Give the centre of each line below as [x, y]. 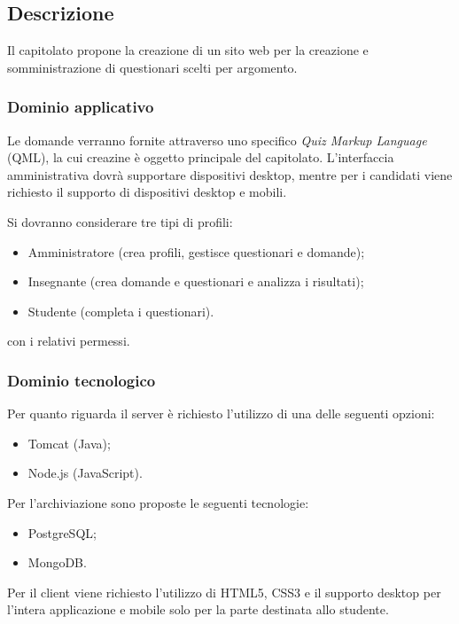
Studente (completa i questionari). [121, 311]
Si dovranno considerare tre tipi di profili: [120, 221]
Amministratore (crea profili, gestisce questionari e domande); [196, 251]
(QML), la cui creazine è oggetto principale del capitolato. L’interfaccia [201, 157]
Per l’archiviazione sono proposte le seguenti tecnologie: [158, 502]
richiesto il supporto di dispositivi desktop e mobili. [147, 192]
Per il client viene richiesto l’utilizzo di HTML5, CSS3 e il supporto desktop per [224, 592]
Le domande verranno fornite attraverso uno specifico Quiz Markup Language [217, 140]
